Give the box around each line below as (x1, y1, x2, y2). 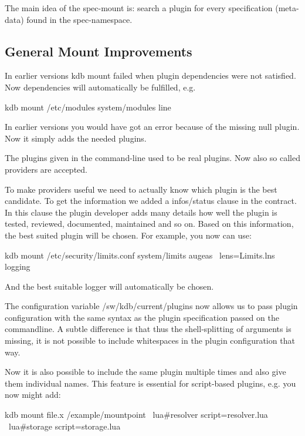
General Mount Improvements (5, 42, 192, 60)
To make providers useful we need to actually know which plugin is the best (5, 183, 277, 195)
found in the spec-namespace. (26, 13, 133, 25)
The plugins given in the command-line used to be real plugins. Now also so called (5, 152, 301, 164)
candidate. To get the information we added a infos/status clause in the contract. (5, 194, 297, 207)
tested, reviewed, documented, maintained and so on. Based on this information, (5, 217, 294, 230)
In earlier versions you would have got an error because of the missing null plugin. (5, 120, 300, 133)
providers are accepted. (5, 163, 87, 175)
